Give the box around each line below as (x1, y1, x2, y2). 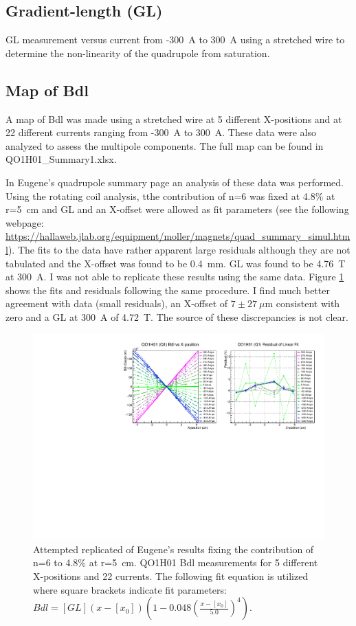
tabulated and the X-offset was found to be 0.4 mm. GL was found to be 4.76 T (5, 256, 346, 270)
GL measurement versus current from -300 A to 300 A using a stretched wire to (5, 32, 345, 47)
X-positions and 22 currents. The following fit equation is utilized (33, 568, 309, 583)
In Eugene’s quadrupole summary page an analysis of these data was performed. (5, 175, 344, 189)
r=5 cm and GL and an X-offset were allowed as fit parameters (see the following (5, 202, 349, 216)
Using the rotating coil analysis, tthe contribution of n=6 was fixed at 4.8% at (5, 188, 335, 203)
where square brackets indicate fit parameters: (33, 582, 227, 596)
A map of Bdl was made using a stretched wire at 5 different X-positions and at (5, 111, 342, 126)
